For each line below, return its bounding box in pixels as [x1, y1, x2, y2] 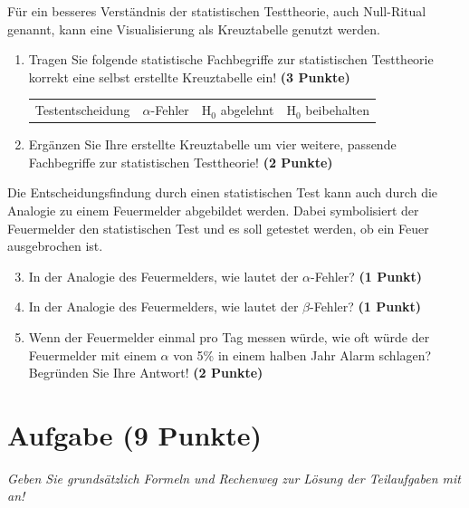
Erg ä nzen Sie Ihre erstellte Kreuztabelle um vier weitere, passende [28, 135, 397, 154]
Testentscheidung [34, 101, 130, 120]
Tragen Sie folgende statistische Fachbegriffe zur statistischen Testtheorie [28, 50, 434, 69]
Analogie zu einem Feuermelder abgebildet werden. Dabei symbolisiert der [7, 201, 419, 219]
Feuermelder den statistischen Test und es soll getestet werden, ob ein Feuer [7, 218, 429, 237]
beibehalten [305, 101, 370, 120]
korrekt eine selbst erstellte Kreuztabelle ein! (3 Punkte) [28, 67, 350, 86]
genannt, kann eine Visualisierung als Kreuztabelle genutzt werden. [7, 19, 380, 38]
